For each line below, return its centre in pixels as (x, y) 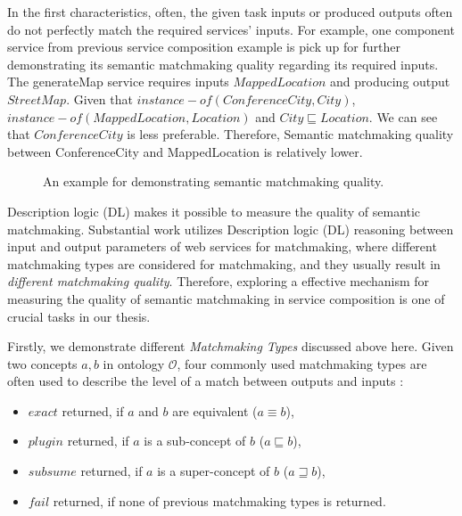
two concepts (42, 363)
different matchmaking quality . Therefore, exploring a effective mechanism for (219, 281)
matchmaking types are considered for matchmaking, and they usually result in (224, 263)
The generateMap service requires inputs (118, 82)
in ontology (134, 363)
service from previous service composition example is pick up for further (204, 47)
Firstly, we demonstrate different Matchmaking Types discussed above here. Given (231, 346)
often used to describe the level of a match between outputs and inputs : (206, 381)
